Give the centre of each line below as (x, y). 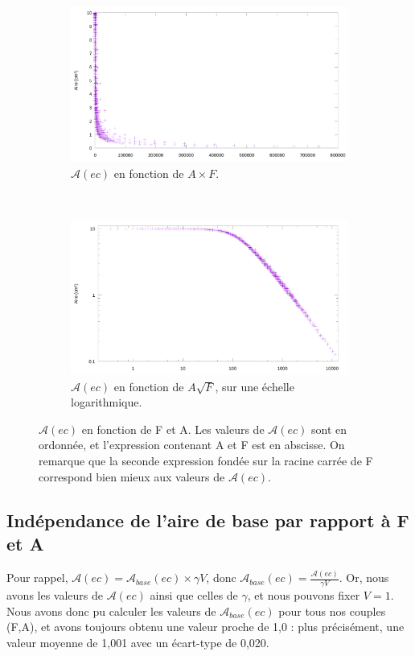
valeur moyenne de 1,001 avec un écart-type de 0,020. (138, 642)
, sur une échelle (255, 386)
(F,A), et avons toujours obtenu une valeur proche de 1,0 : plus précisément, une (205, 627)
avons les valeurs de (55, 594)
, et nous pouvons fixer (304, 594)
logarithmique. (107, 402)
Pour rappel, (37, 578)
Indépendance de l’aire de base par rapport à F (208, 520)
